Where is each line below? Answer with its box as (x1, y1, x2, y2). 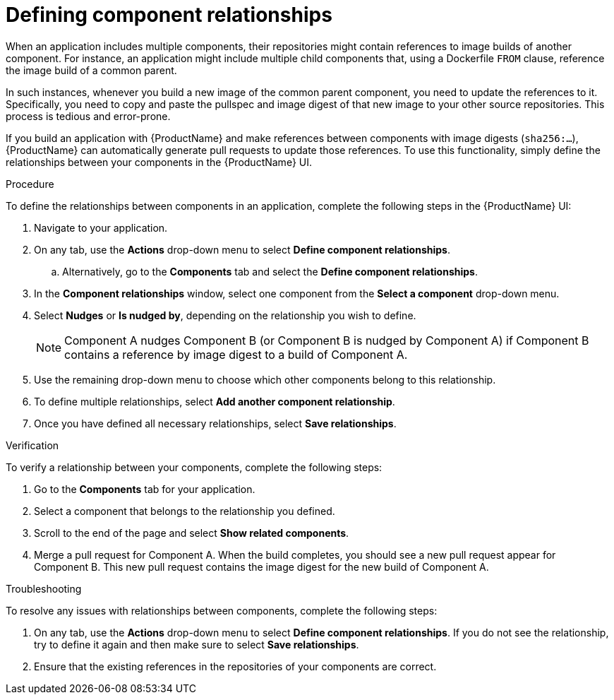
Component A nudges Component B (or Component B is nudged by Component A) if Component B (64, 333, 589, 348)
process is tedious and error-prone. (6, 109, 171, 122)
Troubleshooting (6, 582, 82, 595)
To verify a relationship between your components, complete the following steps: (6, 461, 383, 473)
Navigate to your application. (34, 221, 168, 234)
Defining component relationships (6, 3, 332, 27)
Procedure (6, 177, 54, 190)
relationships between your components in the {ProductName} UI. (6, 155, 312, 168)
